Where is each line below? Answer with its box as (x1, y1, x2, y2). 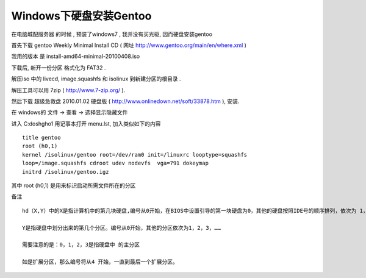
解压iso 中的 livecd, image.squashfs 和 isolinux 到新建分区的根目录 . (11, 75, 181, 82)
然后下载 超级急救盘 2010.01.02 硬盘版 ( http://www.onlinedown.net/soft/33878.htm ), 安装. (11, 98, 240, 105)
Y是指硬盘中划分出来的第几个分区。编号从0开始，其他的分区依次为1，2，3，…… (22, 224, 221, 231)
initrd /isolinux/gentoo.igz (22, 168, 109, 175)
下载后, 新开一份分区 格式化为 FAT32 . (11, 64, 106, 71)
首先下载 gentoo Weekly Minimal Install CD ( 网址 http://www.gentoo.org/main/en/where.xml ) (11, 41, 247, 49)
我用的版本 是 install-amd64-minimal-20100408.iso (11, 52, 140, 60)
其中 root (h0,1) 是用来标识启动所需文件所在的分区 (11, 182, 136, 189)
